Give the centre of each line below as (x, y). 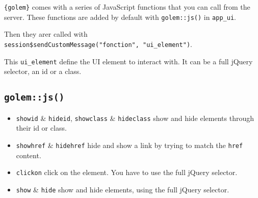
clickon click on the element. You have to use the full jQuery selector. (127, 172)
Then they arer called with (46, 34)
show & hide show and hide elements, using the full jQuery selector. (123, 189)
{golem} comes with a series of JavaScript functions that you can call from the (127, 7)
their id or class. (41, 128)
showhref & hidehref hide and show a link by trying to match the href (130, 145)
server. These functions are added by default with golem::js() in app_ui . (120, 17)
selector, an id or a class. (43, 71)
